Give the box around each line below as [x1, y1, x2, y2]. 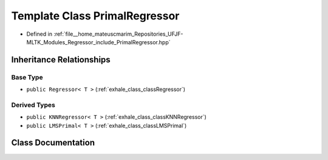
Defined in [26, 30, 53, 38]
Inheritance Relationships [11, 55, 111, 65]
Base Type [11, 73, 43, 81]
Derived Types [11, 101, 56, 109]
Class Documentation [11, 138, 95, 148]
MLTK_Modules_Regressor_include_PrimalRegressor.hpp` [26, 38, 171, 45]
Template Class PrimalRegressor [11, 9, 180, 22]
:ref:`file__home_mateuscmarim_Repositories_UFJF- [53, 30, 183, 38]
